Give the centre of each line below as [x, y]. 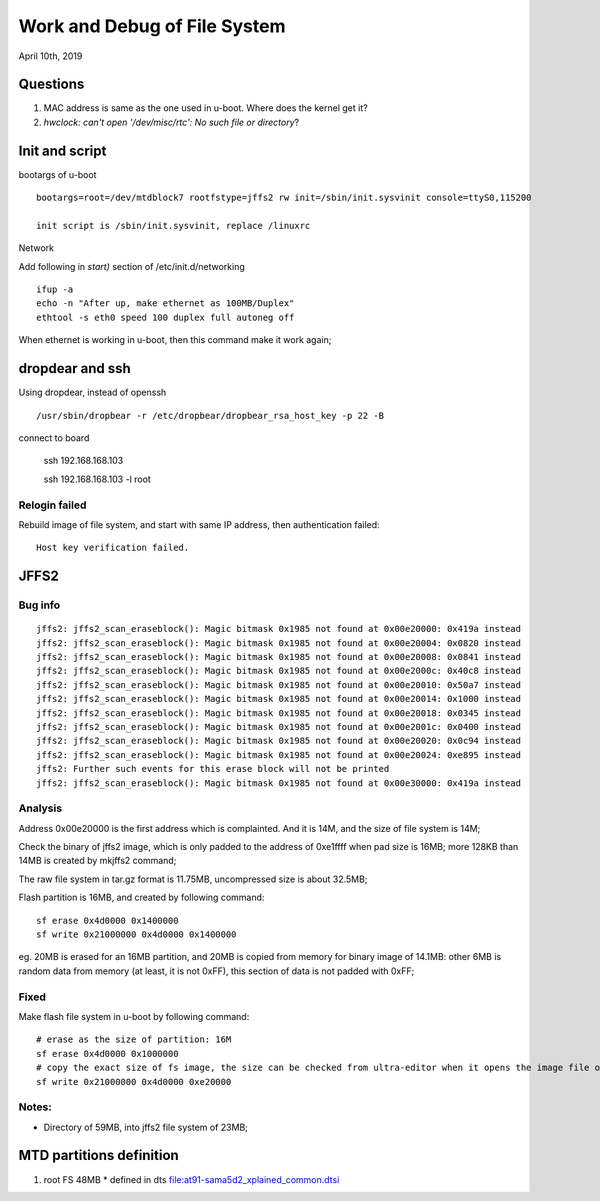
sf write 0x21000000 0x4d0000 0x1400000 [136, 934]
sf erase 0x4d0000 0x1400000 [107, 920]
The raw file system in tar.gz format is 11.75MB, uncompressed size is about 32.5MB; [193, 879]
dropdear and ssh [75, 368]
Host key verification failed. [113, 548]
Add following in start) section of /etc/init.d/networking [131, 266]
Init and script [62, 150]
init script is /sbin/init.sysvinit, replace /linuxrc [173, 225]
